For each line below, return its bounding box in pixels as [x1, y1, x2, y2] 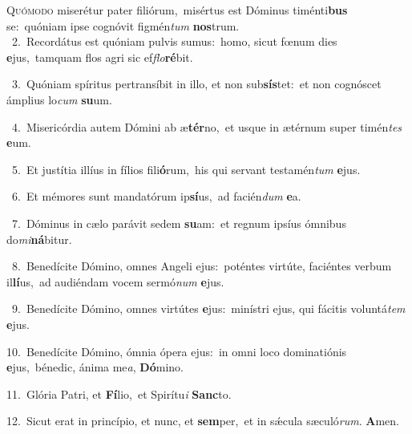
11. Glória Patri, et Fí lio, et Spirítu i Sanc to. [6, 385, 232, 402]
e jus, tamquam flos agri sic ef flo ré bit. [6, 48, 193, 65]
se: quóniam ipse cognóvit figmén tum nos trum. [6, 17, 240, 34]
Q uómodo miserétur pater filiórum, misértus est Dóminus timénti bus [6, 2, 348, 18]
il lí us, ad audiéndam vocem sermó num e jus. [6, 273, 224, 290]
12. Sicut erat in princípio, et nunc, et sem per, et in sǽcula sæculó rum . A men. [6, 412, 399, 429]
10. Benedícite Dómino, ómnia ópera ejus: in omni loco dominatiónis [6, 343, 347, 359]
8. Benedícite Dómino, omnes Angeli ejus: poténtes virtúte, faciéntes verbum [11, 258, 392, 274]
